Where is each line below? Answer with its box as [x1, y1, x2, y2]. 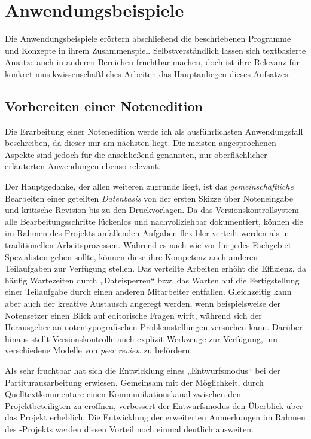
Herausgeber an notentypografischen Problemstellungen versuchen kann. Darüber [5, 321, 303, 333]
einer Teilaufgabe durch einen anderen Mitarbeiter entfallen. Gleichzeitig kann [5, 285, 292, 298]
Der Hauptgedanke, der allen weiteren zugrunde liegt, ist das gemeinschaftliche [5, 180, 294, 193]
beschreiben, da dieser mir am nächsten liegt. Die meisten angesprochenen [5, 136, 276, 149]
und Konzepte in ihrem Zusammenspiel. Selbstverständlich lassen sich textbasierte [5, 44, 306, 56]
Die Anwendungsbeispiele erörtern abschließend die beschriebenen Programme [5, 32, 291, 45]
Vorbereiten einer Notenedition [5, 96, 203, 115]
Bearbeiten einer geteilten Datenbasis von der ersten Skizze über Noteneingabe [5, 191, 293, 204]
